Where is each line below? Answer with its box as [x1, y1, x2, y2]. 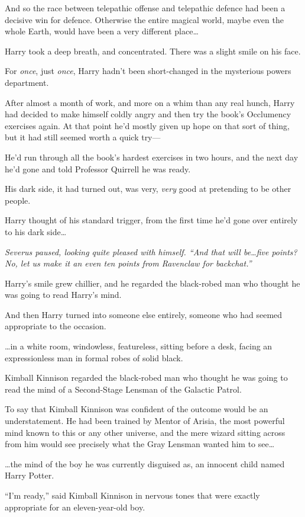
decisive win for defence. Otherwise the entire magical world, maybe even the [5, 13, 284, 25]
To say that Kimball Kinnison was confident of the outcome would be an [5, 403, 268, 415]
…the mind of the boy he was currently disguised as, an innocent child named [5, 457, 285, 470]
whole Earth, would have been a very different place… [5, 25, 199, 37]
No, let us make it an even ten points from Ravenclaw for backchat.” [5, 257, 252, 269]
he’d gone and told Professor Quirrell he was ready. [5, 162, 191, 175]
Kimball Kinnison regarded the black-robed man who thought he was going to [5, 371, 288, 384]
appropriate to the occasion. [5, 320, 106, 332]
